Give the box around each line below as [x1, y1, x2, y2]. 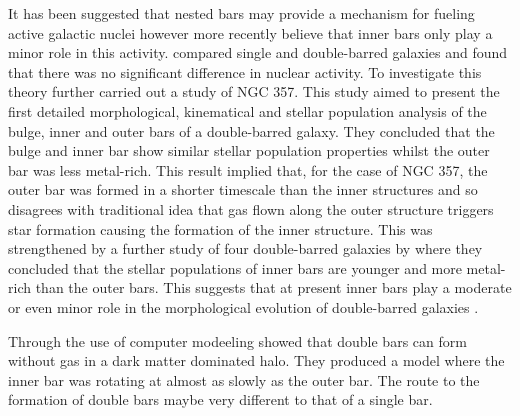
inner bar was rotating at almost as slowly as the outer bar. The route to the [8, 369, 480, 390]
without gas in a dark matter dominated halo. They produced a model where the [8, 350, 505, 371]
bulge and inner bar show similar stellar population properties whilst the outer [8, 140, 490, 161]
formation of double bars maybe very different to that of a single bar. [8, 389, 433, 410]
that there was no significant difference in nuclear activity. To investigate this [8, 61, 482, 82]
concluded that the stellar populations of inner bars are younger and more [8, 257, 462, 278]
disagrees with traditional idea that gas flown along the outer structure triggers [8, 198, 494, 219]
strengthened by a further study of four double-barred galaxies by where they [8, 238, 483, 259]
